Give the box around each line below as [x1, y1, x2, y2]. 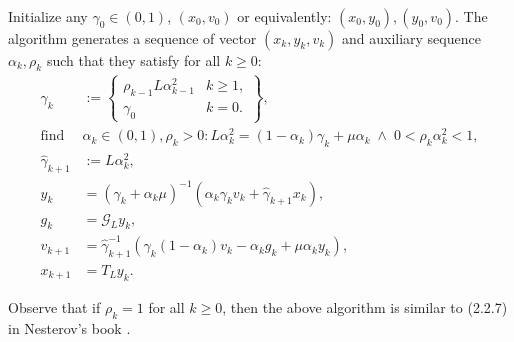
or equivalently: [237, 5, 332, 26]
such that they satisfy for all [46, 49, 221, 70]
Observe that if [8, 296, 101, 317]
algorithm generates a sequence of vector [8, 27, 257, 48]
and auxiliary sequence [341, 27, 481, 48]
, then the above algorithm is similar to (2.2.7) [222, 296, 508, 317]
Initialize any [8, 5, 88, 26]
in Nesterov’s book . [8, 317, 131, 338]
